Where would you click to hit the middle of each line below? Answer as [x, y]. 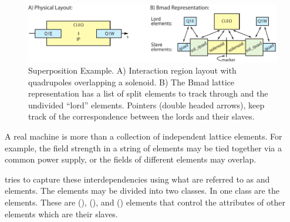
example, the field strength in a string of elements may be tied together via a [144, 148]
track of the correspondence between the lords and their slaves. [141, 116]
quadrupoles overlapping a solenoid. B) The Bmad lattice [131, 82]
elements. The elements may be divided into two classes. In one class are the [142, 190]
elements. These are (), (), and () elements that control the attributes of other [145, 202]
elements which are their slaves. [61, 213]
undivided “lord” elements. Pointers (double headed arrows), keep [146, 105]
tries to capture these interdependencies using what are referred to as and [137, 179]
